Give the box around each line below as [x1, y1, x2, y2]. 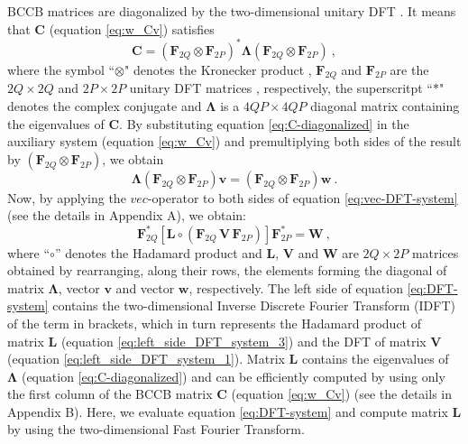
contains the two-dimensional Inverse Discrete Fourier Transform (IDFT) [52, 296, 455, 315]
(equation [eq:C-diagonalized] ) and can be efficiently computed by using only [21, 366, 445, 385]
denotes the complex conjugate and [7, 97, 202, 116]
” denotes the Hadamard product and [54, 243, 262, 262]
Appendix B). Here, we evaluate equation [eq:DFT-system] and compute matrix [7, 402, 448, 421]
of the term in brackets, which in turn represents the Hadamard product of [7, 313, 422, 332]
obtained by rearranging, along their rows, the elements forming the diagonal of [7, 261, 447, 280]
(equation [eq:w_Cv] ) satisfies [49, 19, 215, 38]
